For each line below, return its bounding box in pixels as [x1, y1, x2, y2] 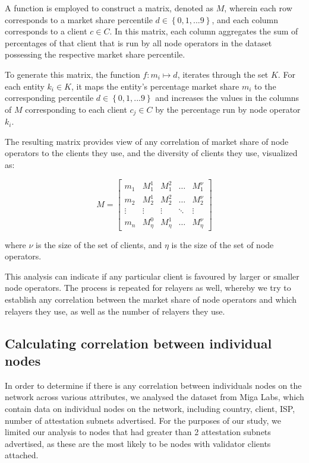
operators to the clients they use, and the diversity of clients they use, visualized [5, 147, 298, 159]
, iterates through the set [177, 68, 269, 80]
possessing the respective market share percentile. [5, 48, 185, 61]
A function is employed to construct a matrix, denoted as [5, 2, 214, 14]
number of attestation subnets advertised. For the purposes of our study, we [5, 414, 281, 426]
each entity [5, 80, 45, 92]
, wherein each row [224, 2, 292, 14]
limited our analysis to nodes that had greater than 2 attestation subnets [5, 426, 271, 438]
